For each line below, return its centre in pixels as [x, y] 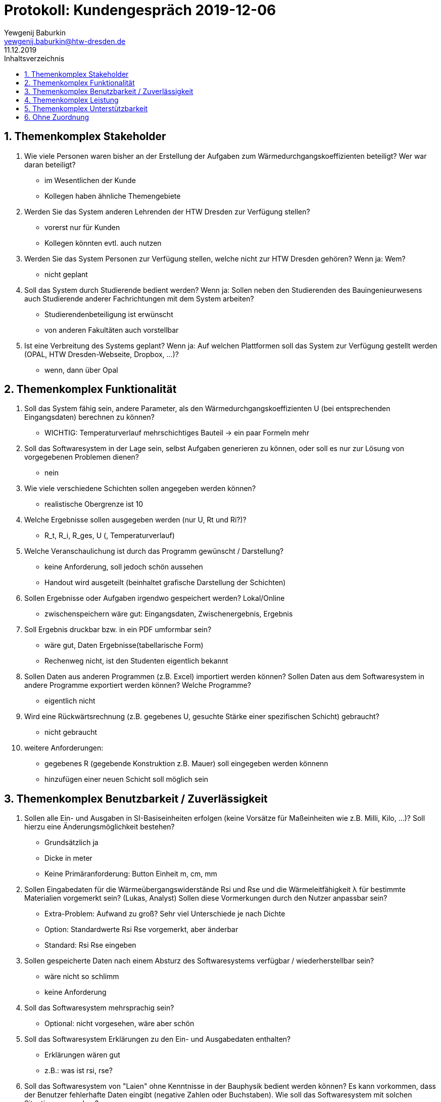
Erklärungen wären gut [82, 1055]
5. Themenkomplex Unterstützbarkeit [86, 108]
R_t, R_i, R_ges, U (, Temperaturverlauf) [110, 536]
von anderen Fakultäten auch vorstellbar [112, 330]
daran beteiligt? [50, 164]
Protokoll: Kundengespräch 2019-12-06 [140, 10]
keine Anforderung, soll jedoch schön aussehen [124, 567]
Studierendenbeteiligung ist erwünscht [109, 314]
